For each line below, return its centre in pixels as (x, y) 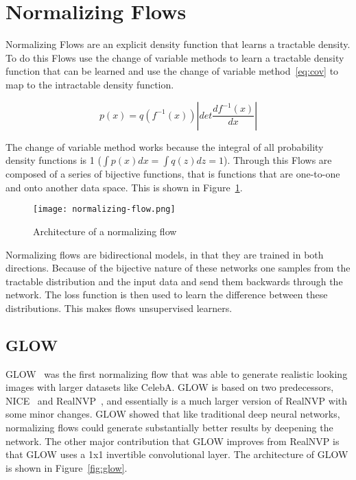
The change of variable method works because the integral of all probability (165, 146)
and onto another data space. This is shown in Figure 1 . (124, 187)
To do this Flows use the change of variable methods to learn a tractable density (175, 57)
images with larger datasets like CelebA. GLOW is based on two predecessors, (170, 387)
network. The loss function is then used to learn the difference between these (167, 295)
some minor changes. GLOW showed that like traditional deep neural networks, (173, 414)
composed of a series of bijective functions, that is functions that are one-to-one (173, 174)
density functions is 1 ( (54, 160)
